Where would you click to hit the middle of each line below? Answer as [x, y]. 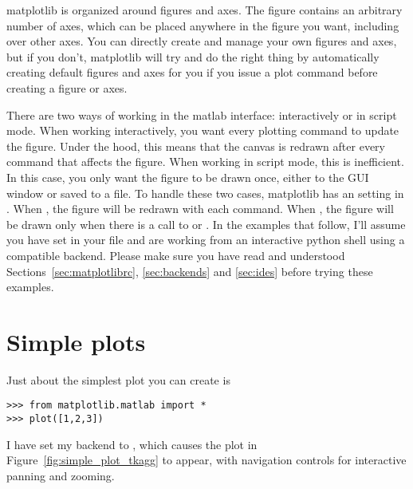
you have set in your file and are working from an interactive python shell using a [206, 240]
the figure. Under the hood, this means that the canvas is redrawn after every [196, 146]
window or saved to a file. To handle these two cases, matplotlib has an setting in [205, 193]
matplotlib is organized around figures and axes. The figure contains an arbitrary [205, 10]
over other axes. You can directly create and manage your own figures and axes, [202, 41]
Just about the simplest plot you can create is [118, 379]
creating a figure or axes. [67, 87]
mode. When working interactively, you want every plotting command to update [203, 130]
